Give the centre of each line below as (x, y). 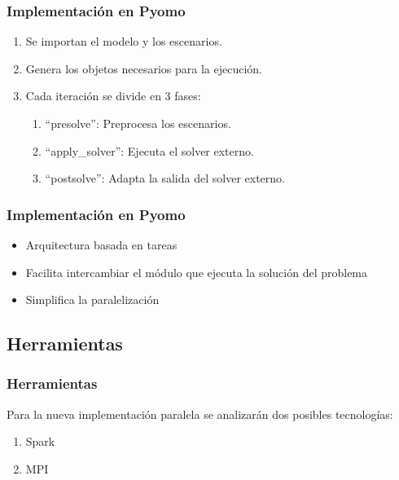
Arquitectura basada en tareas (101, 244)
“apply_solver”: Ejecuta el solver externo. (149, 150)
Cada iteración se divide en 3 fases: (113, 96)
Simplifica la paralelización (92, 299)
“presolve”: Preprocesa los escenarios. (138, 123)
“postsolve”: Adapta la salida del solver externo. (165, 178)
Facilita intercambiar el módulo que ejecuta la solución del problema (197, 272)
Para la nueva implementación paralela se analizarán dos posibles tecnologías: (200, 414)
